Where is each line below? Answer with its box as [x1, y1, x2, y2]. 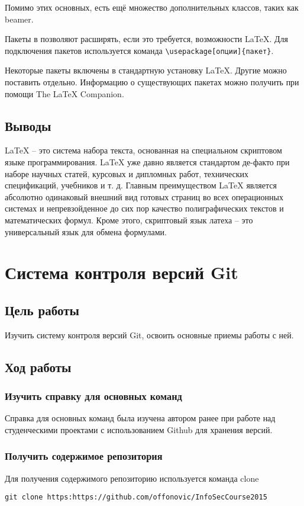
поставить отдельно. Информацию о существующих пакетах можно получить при [5, 76, 299, 88]
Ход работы [5, 357, 72, 376]
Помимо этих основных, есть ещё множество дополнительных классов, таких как [5, 1, 299, 13]
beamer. [5, 12, 34, 25]
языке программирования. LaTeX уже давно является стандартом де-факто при [5, 156, 290, 168]
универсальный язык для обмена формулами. [5, 225, 167, 238]
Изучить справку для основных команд [5, 389, 182, 403]
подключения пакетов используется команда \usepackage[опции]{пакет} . [5, 44, 274, 56]
